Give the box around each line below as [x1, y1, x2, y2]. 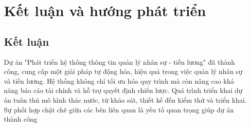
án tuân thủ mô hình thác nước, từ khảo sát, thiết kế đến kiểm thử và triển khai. [4, 94, 247, 105]
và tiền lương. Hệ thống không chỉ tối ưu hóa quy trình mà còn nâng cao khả [4, 75, 234, 86]
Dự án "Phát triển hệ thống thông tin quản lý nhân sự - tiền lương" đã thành [4, 56, 235, 67]
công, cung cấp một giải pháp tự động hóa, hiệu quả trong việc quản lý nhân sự [4, 66, 243, 76]
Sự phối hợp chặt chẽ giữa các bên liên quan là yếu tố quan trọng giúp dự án [4, 104, 234, 114]
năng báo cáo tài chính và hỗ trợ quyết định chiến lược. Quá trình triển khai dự [4, 85, 243, 95]
